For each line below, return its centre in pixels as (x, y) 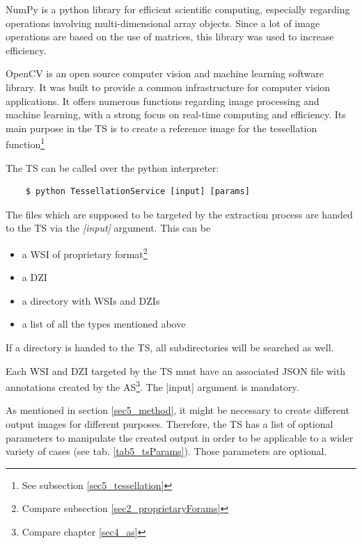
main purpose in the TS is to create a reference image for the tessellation (162, 128)
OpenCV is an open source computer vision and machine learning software (165, 73)
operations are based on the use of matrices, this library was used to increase (170, 37)
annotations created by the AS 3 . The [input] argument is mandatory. (152, 386)
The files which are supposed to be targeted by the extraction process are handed (179, 214)
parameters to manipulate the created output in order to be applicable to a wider (180, 437)
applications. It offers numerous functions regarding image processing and (163, 101)
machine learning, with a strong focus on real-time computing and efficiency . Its (176, 114)
